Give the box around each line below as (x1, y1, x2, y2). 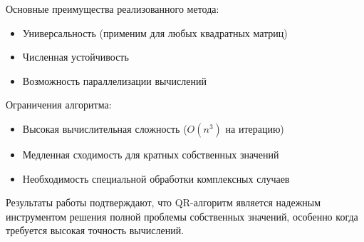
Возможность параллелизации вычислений (22, 73, 207, 88)
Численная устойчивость (22, 49, 129, 64)
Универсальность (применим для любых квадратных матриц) (22, 25, 288, 40)
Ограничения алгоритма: (6, 97, 112, 112)
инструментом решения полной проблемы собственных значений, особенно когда (6, 208, 358, 223)
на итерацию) (225, 121, 284, 136)
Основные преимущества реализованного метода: (6, 1, 219, 16)
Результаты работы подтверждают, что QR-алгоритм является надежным (6, 195, 321, 210)
